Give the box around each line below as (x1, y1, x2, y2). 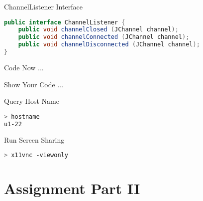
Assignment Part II (4, 178, 140, 199)
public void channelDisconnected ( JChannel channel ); (18, 41, 200, 48)
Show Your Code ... (4, 79, 64, 89)
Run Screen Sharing (4, 134, 65, 145)
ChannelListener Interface (4, 1, 83, 11)
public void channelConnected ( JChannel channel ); (18, 33, 190, 41)
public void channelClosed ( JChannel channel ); (18, 26, 179, 33)
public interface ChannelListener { (4, 18, 125, 26)
